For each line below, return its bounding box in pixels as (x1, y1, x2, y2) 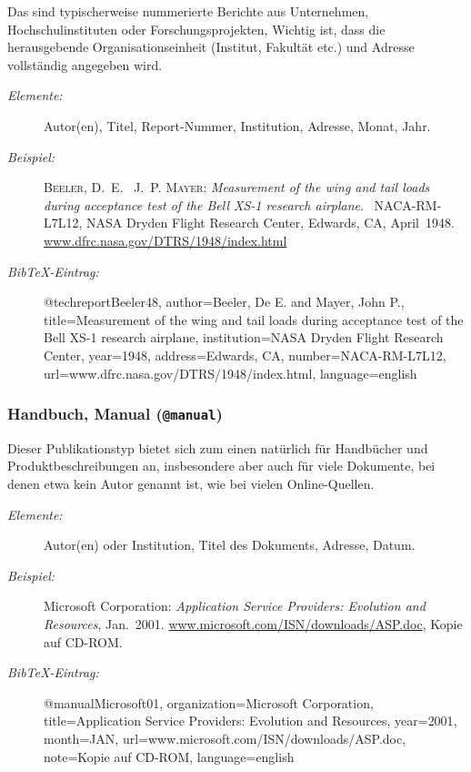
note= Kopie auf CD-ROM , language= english (44, 747, 295, 766)
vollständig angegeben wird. (7, 55, 163, 74)
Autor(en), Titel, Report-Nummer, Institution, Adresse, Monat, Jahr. (44, 116, 431, 135)
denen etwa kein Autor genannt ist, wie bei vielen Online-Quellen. (7, 474, 375, 493)
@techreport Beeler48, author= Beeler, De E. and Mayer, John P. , (44, 292, 405, 311)
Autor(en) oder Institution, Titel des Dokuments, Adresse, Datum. (44, 535, 416, 554)
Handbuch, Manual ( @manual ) (7, 402, 223, 425)
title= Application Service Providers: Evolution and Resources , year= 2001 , (44, 711, 457, 730)
